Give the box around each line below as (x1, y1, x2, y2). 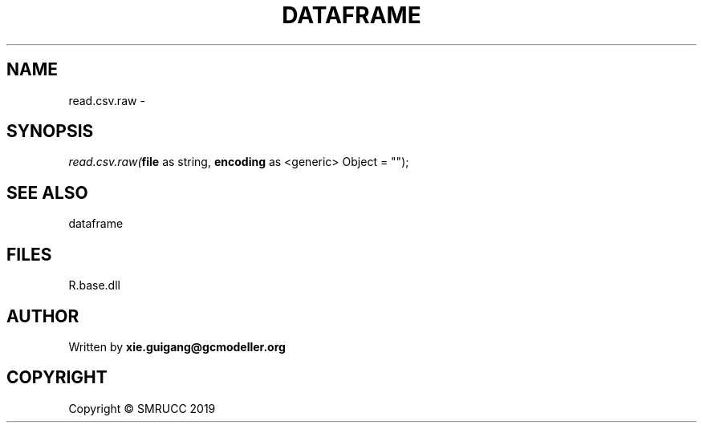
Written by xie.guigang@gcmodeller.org (68, 339, 286, 354)
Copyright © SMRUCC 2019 (68, 401, 216, 415)
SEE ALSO (6, 182, 88, 203)
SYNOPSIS (6, 121, 94, 142)
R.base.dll (68, 278, 120, 293)
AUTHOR (6, 306, 79, 326)
